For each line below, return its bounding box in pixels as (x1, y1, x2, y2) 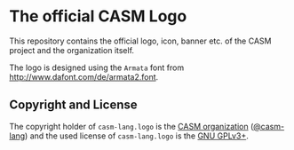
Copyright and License (9, 98, 138, 113)
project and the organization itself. (9, 44, 135, 55)
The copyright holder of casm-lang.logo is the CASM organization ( (9, 121, 254, 131)
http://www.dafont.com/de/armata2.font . (9, 71, 159, 82)
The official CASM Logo (9, 6, 187, 27)
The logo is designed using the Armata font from (9, 62, 185, 73)
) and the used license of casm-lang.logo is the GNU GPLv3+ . (25, 130, 249, 141)
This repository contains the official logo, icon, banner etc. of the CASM (9, 36, 272, 46)
